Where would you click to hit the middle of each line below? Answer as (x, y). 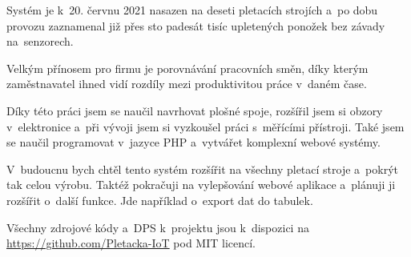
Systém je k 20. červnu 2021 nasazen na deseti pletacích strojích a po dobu (192, 10)
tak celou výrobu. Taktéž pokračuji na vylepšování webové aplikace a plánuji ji (201, 185)
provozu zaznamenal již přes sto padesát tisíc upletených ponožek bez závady (196, 25)
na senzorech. (40, 41)
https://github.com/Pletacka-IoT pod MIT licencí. (131, 243)
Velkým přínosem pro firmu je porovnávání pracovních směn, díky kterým (187, 68)
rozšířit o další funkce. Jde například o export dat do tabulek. (160, 200)
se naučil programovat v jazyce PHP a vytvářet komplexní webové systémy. (193, 142)
